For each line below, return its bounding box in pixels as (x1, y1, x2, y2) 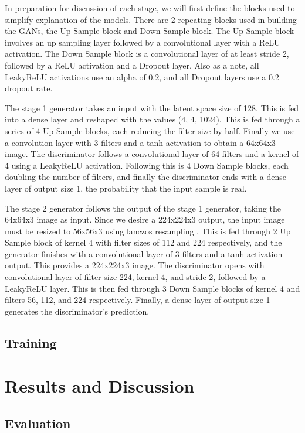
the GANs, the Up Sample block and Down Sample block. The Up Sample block (5, 25, 294, 37)
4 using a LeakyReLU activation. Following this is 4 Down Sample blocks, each (5, 159, 289, 171)
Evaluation (5, 414, 71, 432)
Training (5, 333, 57, 352)
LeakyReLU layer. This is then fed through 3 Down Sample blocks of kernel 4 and (5, 282, 300, 294)
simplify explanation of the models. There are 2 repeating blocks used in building (5, 13, 297, 25)
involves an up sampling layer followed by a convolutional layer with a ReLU (5, 36, 280, 48)
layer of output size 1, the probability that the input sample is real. (5, 182, 247, 194)
